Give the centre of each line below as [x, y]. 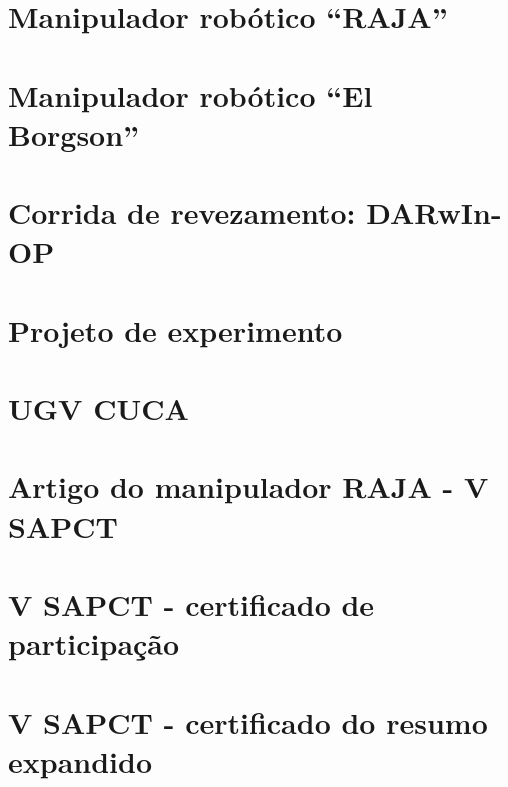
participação [94, 643]
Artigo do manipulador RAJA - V [248, 486]
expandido [80, 760]
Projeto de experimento [175, 329]
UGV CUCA [98, 408]
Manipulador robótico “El [190, 94]
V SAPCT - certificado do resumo [248, 721]
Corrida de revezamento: [182, 212]
